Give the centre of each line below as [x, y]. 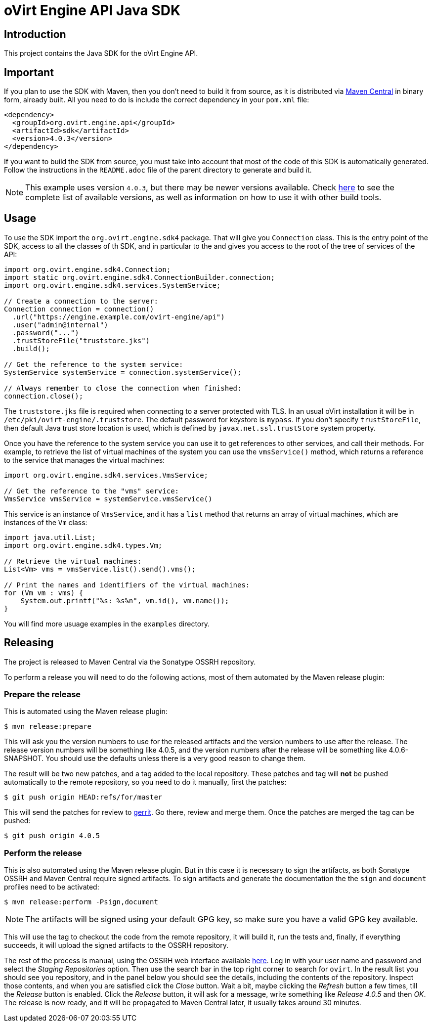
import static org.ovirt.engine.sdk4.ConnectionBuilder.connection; [139, 277]
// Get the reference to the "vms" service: [92, 491]
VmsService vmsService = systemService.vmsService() [108, 499]
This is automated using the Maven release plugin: [86, 712]
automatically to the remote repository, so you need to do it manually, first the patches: [145, 782]
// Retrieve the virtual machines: [73, 561]
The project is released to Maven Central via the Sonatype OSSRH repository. [130, 662]
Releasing [29, 643]
